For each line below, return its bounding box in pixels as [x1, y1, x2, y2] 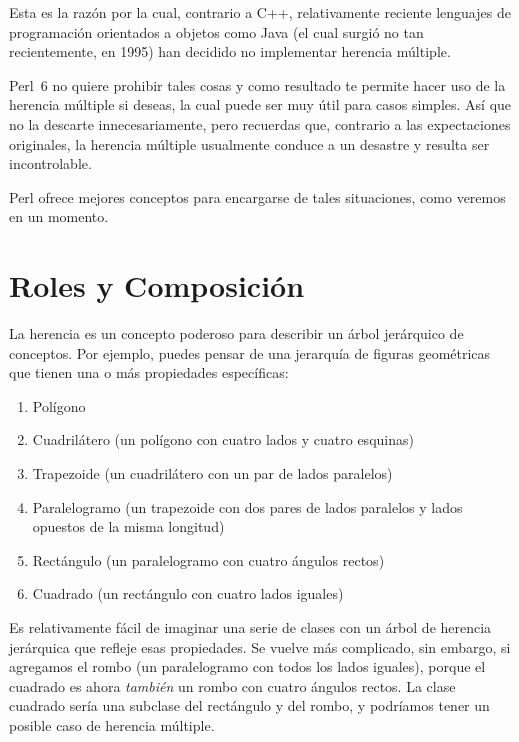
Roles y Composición [9, 265, 305, 306]
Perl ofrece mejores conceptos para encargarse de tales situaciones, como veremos [9, 186, 506, 207]
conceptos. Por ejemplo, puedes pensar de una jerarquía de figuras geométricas [9, 342, 491, 363]
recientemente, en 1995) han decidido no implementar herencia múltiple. [9, 41, 451, 62]
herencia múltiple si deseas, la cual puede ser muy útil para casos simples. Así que [9, 94, 512, 115]
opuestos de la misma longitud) [32, 516, 225, 537]
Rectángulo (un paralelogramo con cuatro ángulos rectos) [32, 549, 385, 570]
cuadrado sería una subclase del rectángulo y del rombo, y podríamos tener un [9, 695, 490, 716]
